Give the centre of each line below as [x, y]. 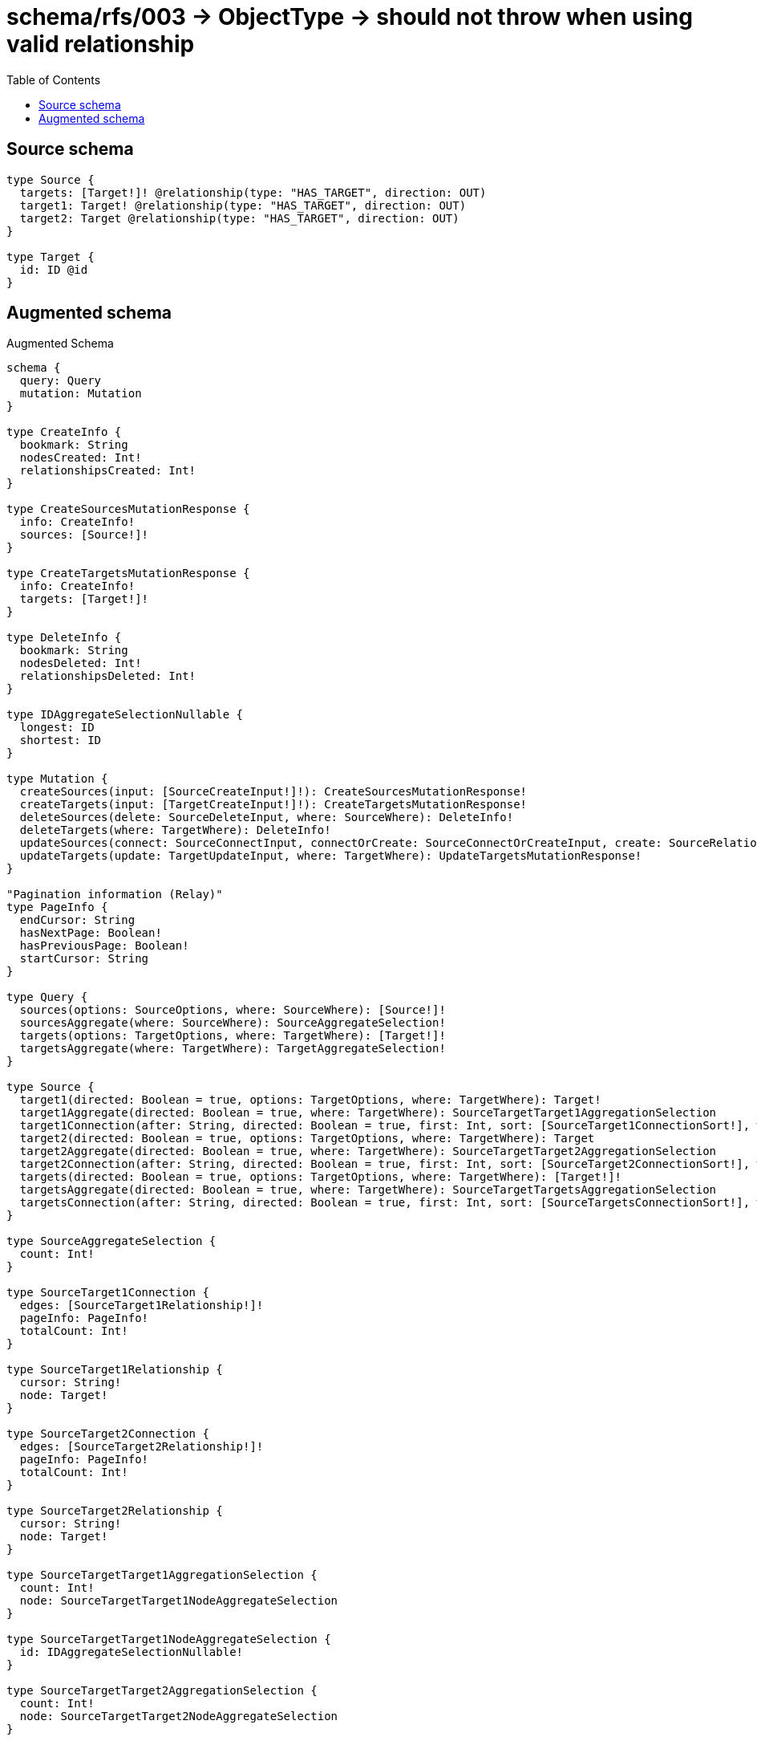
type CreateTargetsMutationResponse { [128, 574]
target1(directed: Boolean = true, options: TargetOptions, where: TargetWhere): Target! [310, 1100]
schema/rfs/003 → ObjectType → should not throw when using [350, 17]
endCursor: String [77, 920]
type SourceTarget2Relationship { [115, 1511]
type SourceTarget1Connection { [108, 1293]
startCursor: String [84, 959]
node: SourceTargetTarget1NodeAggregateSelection [179, 1601]
